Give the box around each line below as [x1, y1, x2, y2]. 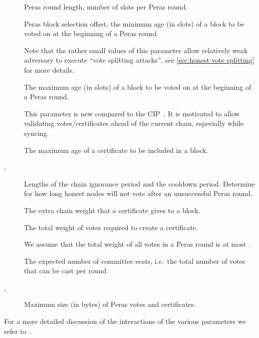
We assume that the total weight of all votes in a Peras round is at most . [24, 239, 250, 249]
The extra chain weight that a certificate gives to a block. [24, 205, 201, 215]
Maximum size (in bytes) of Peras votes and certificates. [24, 299, 196, 309]
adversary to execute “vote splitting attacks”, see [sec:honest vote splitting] [24, 55, 254, 65]
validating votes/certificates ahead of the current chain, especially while [24, 118, 244, 128]
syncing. [24, 127, 49, 138]
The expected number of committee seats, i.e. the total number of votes [24, 255, 245, 266]
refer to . [4, 325, 32, 336]
